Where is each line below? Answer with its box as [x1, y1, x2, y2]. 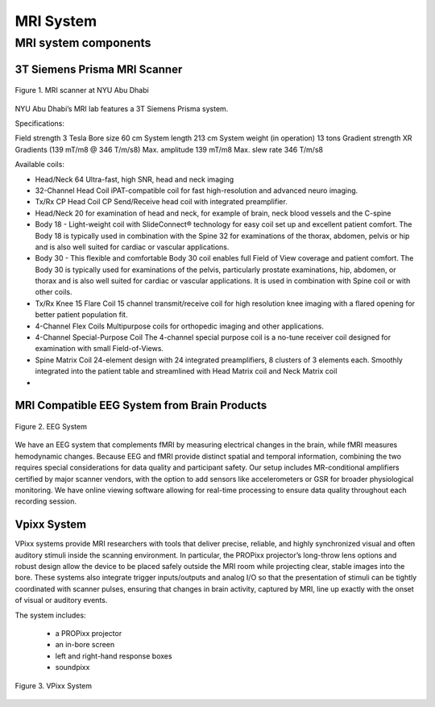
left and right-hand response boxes [55, 651, 172, 661]
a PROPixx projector [55, 628, 122, 638]
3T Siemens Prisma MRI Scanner [14, 62, 183, 76]
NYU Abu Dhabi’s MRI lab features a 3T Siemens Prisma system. [14, 103, 229, 113]
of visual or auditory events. [14, 596, 108, 605]
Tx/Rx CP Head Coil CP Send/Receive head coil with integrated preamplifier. [35, 197, 288, 207]
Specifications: [14, 119, 64, 128]
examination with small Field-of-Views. [35, 344, 164, 353]
